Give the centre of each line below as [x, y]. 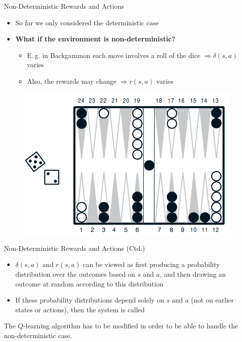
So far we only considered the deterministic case [87, 22]
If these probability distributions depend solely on [90, 300]
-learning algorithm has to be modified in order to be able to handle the [130, 326]
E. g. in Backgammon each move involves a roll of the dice [114, 55]
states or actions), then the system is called [80, 309]
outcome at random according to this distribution [89, 283]
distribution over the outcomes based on [75, 274]
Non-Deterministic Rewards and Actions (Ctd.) [74, 248]
